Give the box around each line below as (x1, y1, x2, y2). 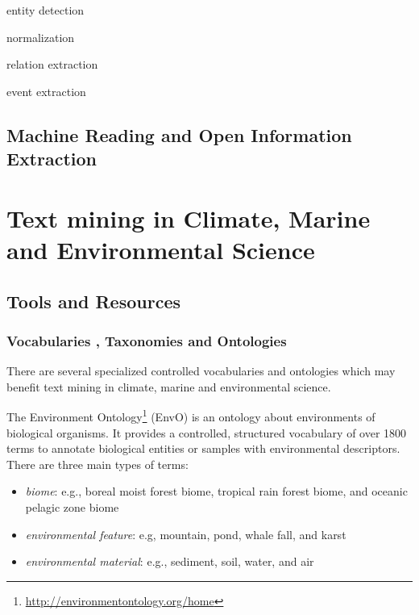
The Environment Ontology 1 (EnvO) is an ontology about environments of (6, 406, 375, 425)
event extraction (6, 82, 86, 99)
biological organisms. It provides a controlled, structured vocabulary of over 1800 (6, 424, 407, 441)
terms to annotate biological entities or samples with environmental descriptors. (6, 440, 400, 457)
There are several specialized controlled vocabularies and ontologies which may (6, 362, 396, 379)
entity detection (6, 2, 85, 18)
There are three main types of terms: (6, 455, 189, 472)
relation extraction (6, 56, 98, 73)
